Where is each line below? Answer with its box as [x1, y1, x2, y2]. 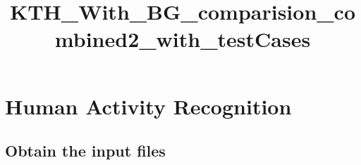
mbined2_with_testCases [54, 25, 311, 53]
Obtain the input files [5, 140, 166, 161]
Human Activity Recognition [5, 91, 292, 120]
